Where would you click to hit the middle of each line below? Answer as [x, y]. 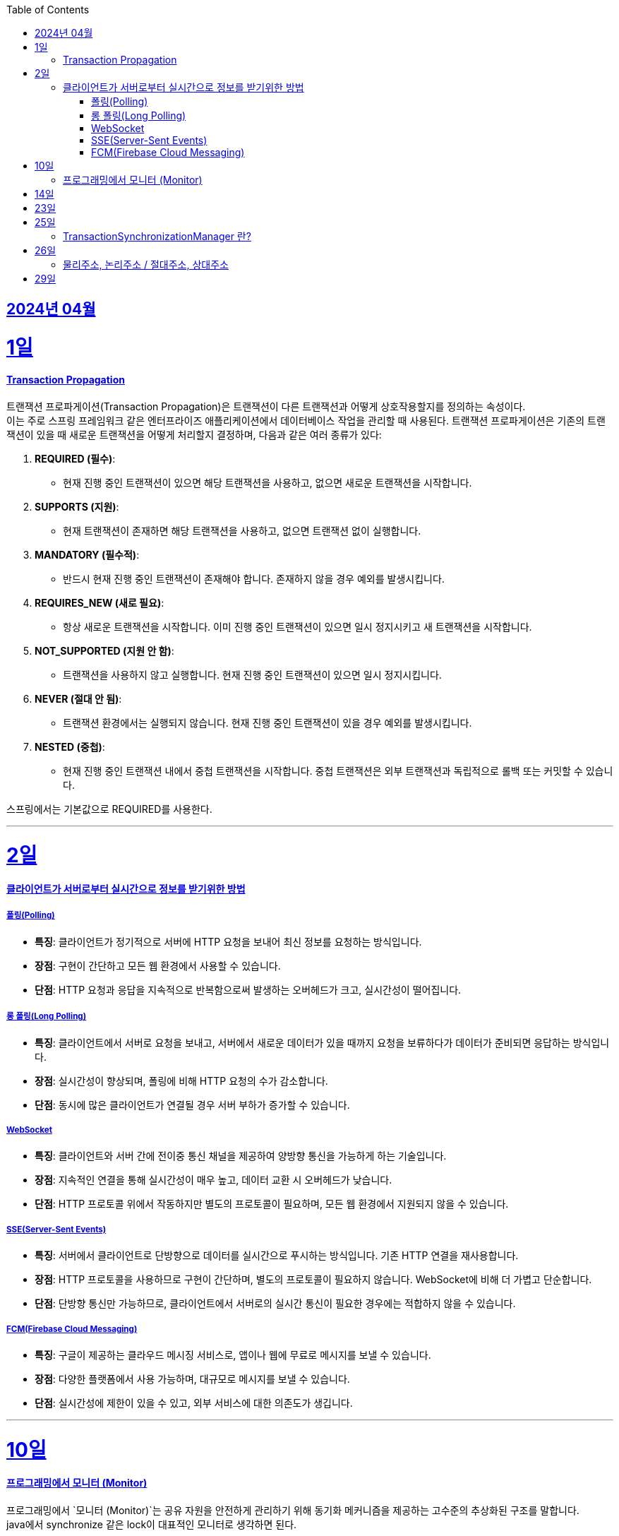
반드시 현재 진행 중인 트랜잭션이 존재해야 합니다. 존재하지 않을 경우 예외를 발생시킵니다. [254, 578]
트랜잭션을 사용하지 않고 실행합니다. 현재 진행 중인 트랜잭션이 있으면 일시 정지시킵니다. [252, 674]
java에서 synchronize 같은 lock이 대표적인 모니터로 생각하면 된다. [152, 1525]
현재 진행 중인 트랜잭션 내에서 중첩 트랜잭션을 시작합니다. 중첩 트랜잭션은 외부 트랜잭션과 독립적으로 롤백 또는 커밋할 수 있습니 [338, 770]
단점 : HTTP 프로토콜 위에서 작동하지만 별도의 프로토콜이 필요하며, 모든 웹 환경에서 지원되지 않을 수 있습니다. [272, 1204]
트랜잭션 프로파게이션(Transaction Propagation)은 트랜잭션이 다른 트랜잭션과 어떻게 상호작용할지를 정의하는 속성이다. [266, 406]
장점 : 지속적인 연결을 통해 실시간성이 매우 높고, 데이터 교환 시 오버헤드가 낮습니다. [214, 1180]
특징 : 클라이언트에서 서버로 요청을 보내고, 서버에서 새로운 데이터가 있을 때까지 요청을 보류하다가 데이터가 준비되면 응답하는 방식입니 [322, 1042]
